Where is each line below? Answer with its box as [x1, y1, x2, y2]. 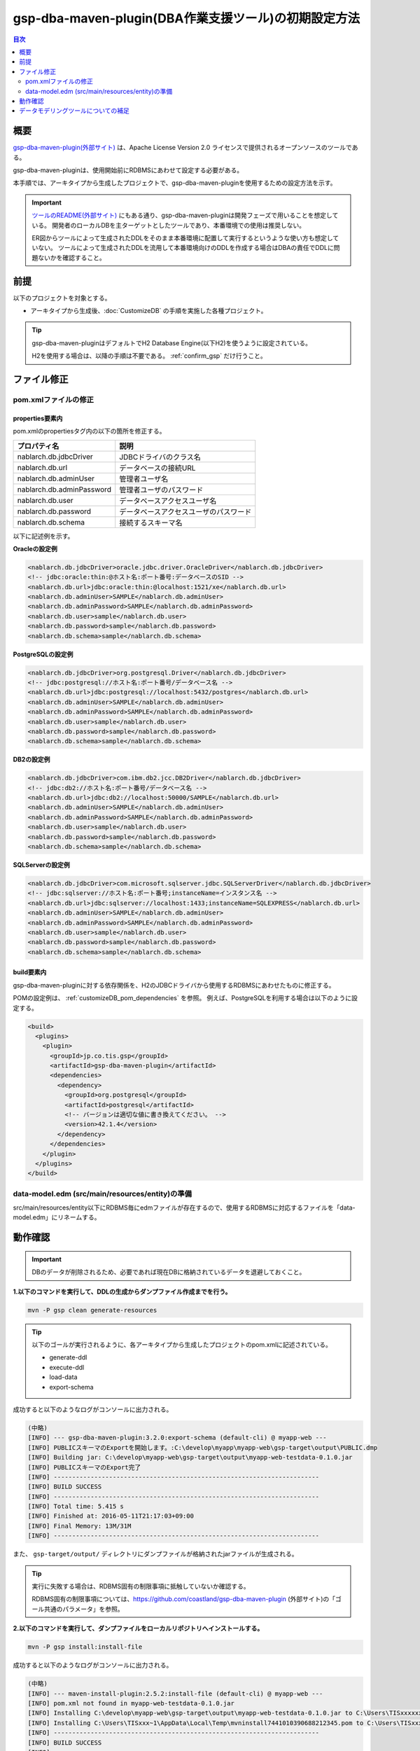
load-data [49, 1373, 78, 1381]
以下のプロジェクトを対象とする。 [13, 293, 111, 302]
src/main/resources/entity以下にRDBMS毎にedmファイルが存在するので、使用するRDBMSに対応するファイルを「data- [13, 1203, 356, 1212]
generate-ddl [49, 1353, 87, 1362]
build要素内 [13, 968, 47, 976]
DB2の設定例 [13, 755, 50, 763]
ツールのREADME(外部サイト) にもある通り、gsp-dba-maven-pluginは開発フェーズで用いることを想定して [31, 211, 339, 220]
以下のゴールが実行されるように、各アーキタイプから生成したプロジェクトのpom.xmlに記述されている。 [31, 1341, 332, 1349]
